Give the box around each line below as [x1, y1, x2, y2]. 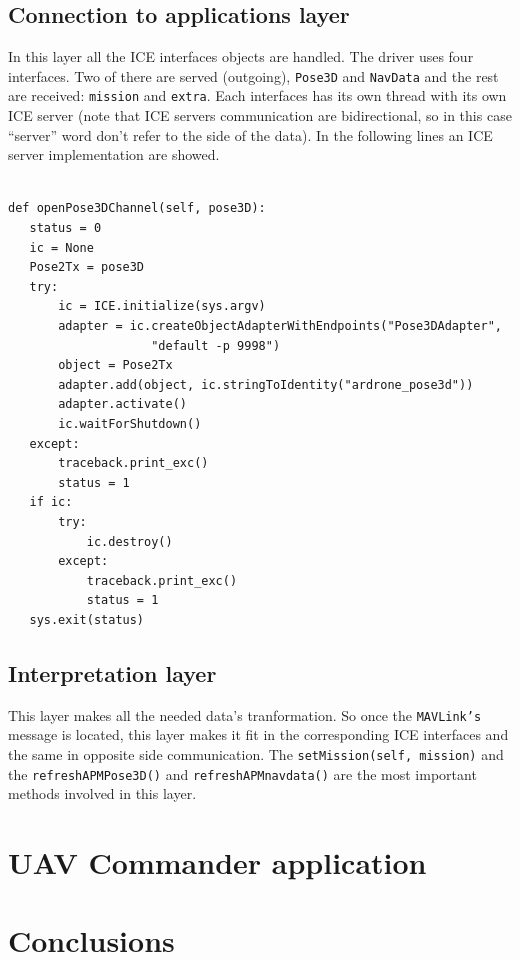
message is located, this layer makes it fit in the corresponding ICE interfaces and [8, 724, 509, 745]
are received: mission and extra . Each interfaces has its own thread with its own [8, 85, 507, 106]
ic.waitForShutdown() [58, 417, 202, 432]
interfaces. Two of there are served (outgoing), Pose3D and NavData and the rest [8, 65, 499, 86]
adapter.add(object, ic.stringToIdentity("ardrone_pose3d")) [58, 377, 474, 392]
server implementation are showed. [8, 144, 220, 165]
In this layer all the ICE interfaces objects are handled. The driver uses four [8, 46, 474, 67]
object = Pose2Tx [58, 358, 173, 373]
